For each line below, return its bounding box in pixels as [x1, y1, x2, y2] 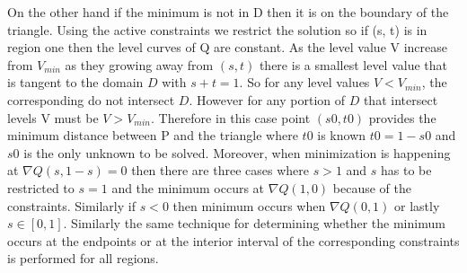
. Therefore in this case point [150, 108, 311, 127]
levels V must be [7, 108, 99, 127]
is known [317, 126, 366, 145]
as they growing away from [65, 55, 214, 74]
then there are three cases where [131, 161, 309, 180]
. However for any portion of [189, 90, 346, 109]
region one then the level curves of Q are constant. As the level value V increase [7, 38, 447, 57]
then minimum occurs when [172, 196, 326, 215]
